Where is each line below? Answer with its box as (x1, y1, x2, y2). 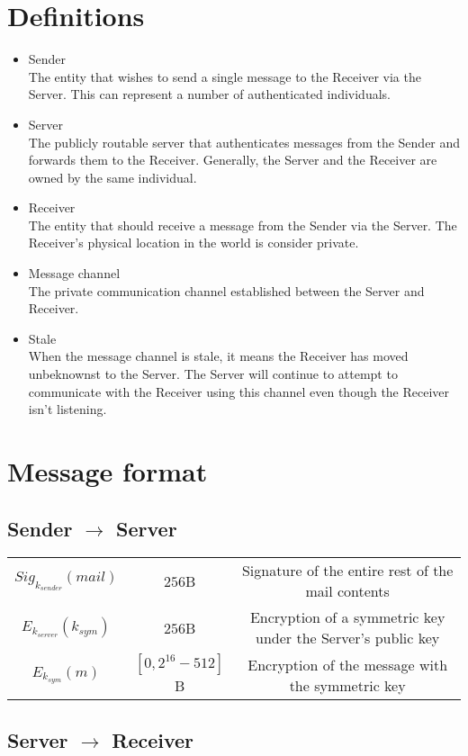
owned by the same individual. (28, 167, 197, 186)
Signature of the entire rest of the (241, 560, 454, 581)
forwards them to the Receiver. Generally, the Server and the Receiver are (28, 150, 437, 169)
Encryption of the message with (247, 653, 448, 675)
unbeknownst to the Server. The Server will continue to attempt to (28, 364, 398, 383)
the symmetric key (289, 674, 406, 696)
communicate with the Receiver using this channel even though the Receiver (28, 382, 450, 400)
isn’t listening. (28, 400, 107, 418)
